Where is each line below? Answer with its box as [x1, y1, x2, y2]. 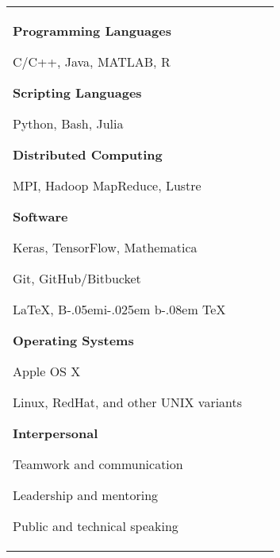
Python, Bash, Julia [13, 114, 124, 133]
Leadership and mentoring [13, 486, 159, 504]
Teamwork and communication [13, 455, 183, 473]
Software [13, 207, 68, 225]
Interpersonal [13, 424, 98, 442]
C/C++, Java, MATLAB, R [13, 52, 171, 71]
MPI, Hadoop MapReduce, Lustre [13, 176, 201, 194]
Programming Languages [13, 21, 171, 40]
